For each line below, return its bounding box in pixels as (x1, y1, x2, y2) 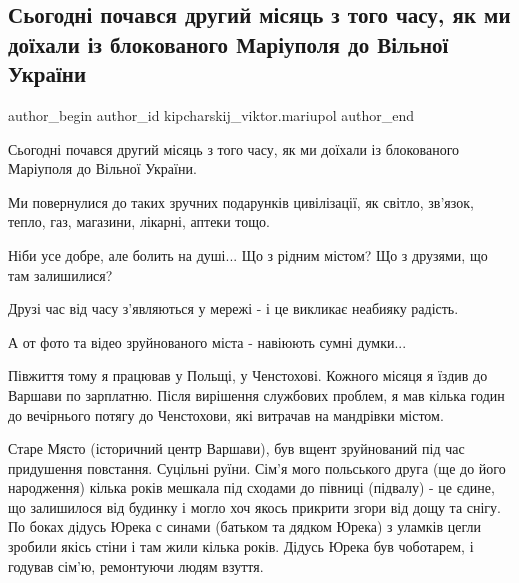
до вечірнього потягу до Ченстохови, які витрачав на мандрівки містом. (8, 404, 444, 425)
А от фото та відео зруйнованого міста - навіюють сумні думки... (8, 331, 407, 352)
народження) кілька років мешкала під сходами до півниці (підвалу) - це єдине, (8, 477, 495, 498)
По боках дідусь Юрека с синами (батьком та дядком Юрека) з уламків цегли (8, 516, 481, 537)
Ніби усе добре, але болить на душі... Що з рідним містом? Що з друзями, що (8, 244, 488, 265)
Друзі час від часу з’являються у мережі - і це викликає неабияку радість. (8, 298, 459, 319)
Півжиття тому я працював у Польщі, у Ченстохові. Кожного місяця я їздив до (8, 365, 488, 386)
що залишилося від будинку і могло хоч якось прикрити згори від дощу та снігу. (8, 496, 501, 517)
